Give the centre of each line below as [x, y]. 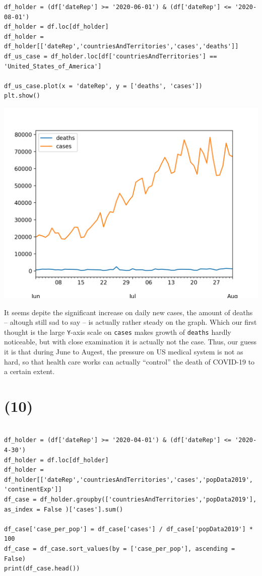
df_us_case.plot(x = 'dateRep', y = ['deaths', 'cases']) [103, 86]
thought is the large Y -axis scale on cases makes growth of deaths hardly [118, 332]
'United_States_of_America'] [53, 66]
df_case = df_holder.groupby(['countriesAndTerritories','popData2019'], [130, 500]
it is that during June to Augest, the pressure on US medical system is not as [124, 351]
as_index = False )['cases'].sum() [64, 509]
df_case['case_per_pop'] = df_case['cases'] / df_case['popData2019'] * [128, 529]
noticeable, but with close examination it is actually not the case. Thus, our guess [130, 342]
